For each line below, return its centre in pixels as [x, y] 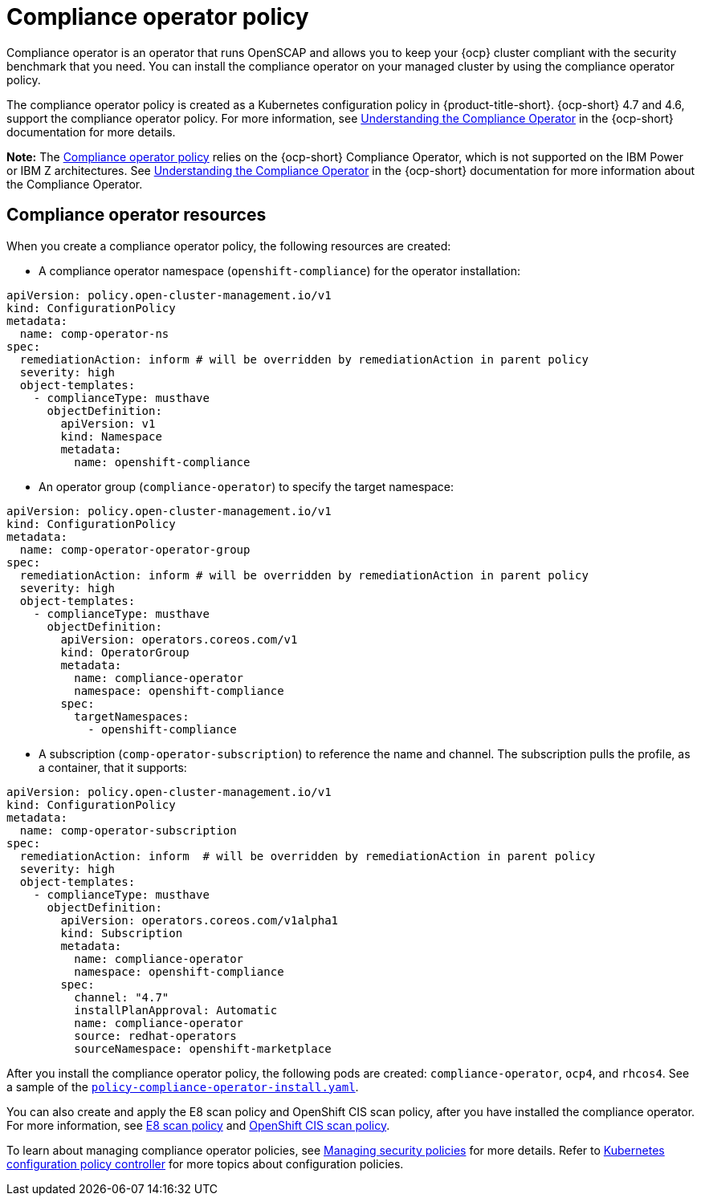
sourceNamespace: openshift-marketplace [203, 1048]
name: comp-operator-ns [94, 333]
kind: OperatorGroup [125, 652]
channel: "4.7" [122, 997]
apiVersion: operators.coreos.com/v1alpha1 [200, 920]
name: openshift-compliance [162, 462]
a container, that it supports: [113, 767]
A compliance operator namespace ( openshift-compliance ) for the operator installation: [280, 270]
